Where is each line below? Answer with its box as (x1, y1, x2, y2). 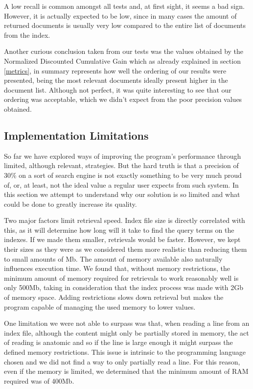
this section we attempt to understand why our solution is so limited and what (4, 189, 240, 199)
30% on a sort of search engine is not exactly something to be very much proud (4, 170, 242, 180)
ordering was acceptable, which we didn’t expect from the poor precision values (4, 94, 242, 104)
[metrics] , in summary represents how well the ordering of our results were (4, 65, 227, 75)
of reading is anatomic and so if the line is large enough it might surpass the (4, 337, 233, 347)
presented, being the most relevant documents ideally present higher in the (4, 75, 228, 85)
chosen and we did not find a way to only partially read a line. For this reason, (4, 356, 240, 366)
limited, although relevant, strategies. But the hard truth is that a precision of (4, 160, 239, 170)
